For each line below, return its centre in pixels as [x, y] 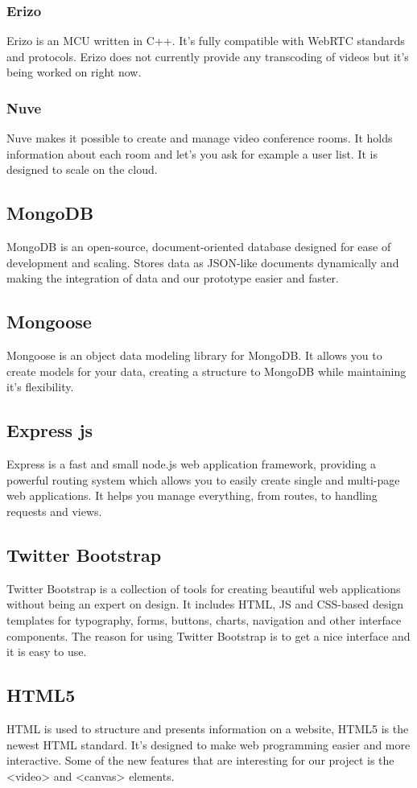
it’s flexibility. [40, 387]
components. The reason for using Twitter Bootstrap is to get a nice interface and [208, 635]
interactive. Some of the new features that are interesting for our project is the [200, 760]
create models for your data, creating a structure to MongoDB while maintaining [206, 371]
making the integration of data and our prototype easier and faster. [173, 278]
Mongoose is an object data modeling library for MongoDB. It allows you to [194, 355]
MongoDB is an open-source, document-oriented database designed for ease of [199, 247]
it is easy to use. [47, 652]
